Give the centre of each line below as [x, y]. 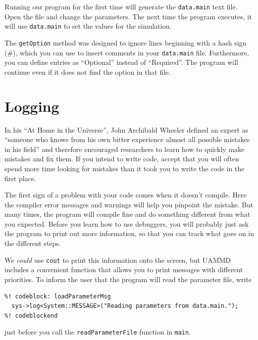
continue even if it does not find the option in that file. [88, 72]
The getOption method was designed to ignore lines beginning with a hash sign [126, 42]
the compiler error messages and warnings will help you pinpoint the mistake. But [129, 204]
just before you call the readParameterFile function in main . [98, 332]
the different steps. [33, 243]
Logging [32, 106]
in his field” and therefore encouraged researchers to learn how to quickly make [125, 149]
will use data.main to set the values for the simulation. [88, 26]
